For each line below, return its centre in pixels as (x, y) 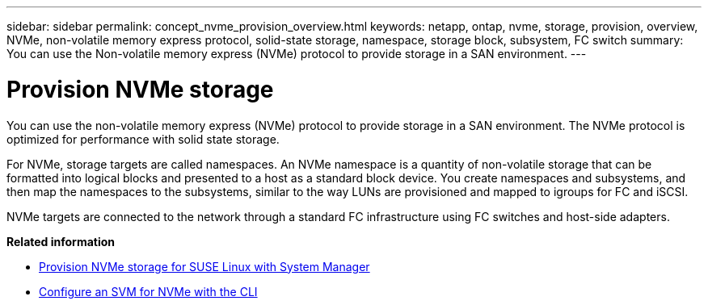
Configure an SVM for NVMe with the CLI (148, 291)
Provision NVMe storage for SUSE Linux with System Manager (204, 266)
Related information (61, 241)
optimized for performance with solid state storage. (143, 139)
